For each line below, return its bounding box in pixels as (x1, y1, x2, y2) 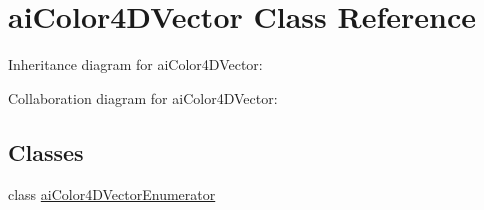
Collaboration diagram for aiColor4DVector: (8, 87, 278, 108)
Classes (8, 136, 84, 167)
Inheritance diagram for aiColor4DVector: (8, 54, 263, 75)
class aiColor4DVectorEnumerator (8, 183, 216, 204)
